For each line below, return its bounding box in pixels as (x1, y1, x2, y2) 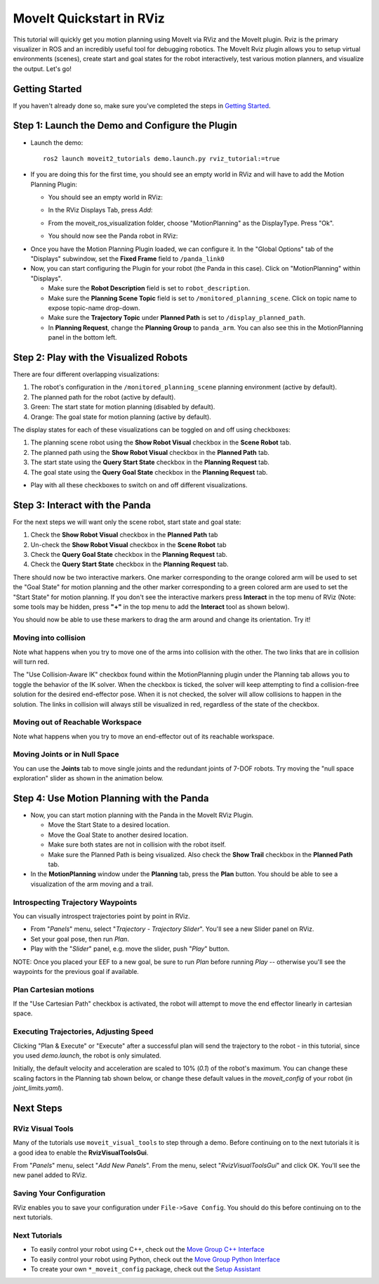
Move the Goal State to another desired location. (48, 830, 189, 839)
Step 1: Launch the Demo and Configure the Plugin (13, 120, 238, 131)
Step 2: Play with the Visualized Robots (13, 352, 188, 364)
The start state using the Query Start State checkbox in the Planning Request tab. (30, 458, 270, 467)
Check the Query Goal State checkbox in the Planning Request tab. (30, 551, 228, 559)
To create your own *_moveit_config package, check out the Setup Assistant (30, 1264, 261, 1273)
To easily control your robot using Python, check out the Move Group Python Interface (30, 1255, 281, 1264)
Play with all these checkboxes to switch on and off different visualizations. (30, 480, 248, 489)
